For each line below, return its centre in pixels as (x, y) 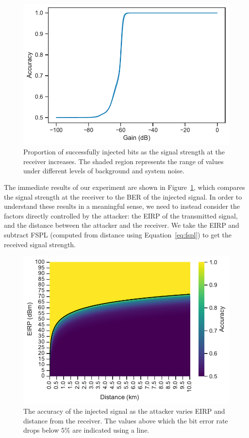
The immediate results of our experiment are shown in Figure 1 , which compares (124, 187)
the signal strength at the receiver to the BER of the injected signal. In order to (123, 196)
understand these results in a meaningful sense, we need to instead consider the (122, 206)
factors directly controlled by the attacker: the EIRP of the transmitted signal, (121, 215)
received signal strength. (40, 244)
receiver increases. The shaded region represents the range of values (124, 161)
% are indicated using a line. (107, 430)
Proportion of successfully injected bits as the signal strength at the (124, 152)
